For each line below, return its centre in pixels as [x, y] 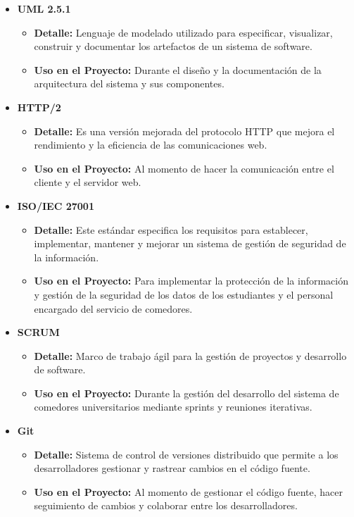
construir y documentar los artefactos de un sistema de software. [173, 46]
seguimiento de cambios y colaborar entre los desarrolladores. [166, 505]
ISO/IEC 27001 [56, 205]
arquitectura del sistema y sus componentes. [129, 83]
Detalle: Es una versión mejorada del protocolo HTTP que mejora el [184, 131]
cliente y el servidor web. [88, 182]
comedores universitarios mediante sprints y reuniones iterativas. [173, 407]
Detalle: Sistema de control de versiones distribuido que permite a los [186, 454]
